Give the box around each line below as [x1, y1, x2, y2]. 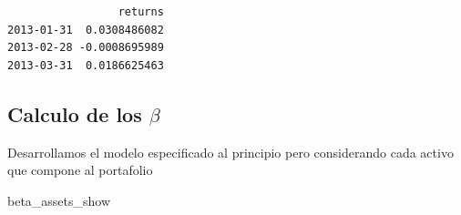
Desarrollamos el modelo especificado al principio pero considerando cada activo [7, 142, 454, 161]
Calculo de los [7, 99, 142, 128]
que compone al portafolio [7, 160, 153, 179]
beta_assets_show [7, 190, 111, 210]
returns [118, 5, 164, 18]
